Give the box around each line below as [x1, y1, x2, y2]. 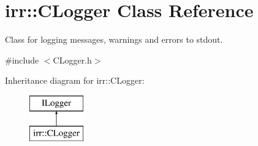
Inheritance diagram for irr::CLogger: [5, 74, 145, 87]
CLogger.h [53, 53, 92, 66]
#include [5, 53, 39, 66]
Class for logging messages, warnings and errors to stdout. [5, 33, 223, 46]
